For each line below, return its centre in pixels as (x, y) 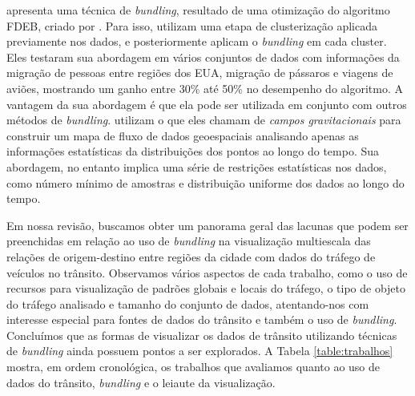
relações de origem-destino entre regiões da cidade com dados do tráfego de (191, 256)
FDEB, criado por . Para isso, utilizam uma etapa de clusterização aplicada (192, 25)
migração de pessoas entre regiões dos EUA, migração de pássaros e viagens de (200, 73)
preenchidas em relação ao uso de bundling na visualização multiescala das (189, 241)
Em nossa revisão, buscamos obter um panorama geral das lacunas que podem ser (207, 225)
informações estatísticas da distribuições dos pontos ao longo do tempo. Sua (193, 151)
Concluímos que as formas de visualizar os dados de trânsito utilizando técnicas (202, 335)
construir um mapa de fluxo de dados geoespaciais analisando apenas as (183, 135)
